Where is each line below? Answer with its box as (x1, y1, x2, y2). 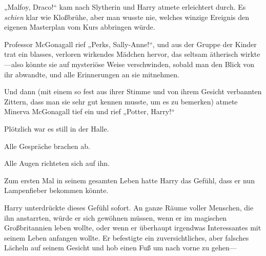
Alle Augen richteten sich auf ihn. (4, 158, 110, 168)
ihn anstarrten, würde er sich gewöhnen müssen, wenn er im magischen (4, 212, 227, 223)
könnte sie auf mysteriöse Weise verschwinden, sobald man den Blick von (26, 58, 255, 69)
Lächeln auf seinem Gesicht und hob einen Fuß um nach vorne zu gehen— (4, 242, 237, 253)
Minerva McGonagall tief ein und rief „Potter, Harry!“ (4, 106, 175, 117)
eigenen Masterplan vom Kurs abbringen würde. (4, 22, 155, 32)
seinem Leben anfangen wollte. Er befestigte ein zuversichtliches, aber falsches (4, 232, 249, 243)
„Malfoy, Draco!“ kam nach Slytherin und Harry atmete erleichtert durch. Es (4, 2, 246, 12)
